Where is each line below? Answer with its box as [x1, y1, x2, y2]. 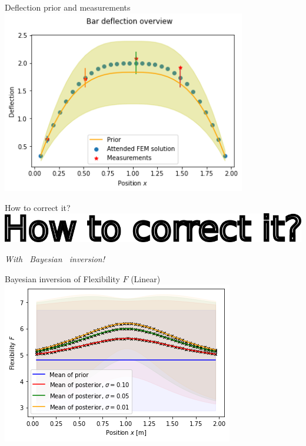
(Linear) [131, 272, 161, 285]
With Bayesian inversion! [5, 252, 105, 265]
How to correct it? [5, 201, 71, 213]
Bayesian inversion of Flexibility [5, 272, 120, 285]
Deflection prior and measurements [5, 1, 131, 13]
